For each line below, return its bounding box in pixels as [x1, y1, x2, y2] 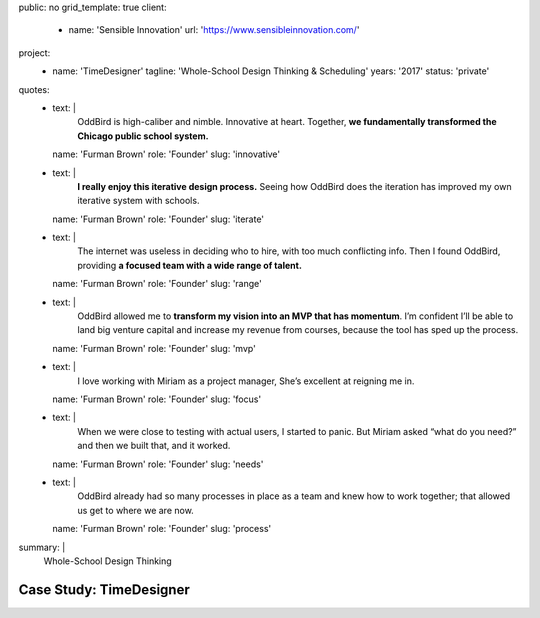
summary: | [18, 541, 66, 553]
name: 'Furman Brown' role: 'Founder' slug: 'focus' [52, 393, 262, 405]
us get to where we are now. [77, 504, 194, 516]
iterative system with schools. [77, 195, 200, 207]
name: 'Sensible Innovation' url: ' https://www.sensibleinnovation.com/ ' [68, 24, 360, 36]
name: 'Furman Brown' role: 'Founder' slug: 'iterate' [52, 213, 265, 225]
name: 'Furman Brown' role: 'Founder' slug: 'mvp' [52, 342, 257, 354]
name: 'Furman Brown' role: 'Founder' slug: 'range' [52, 278, 262, 290]
